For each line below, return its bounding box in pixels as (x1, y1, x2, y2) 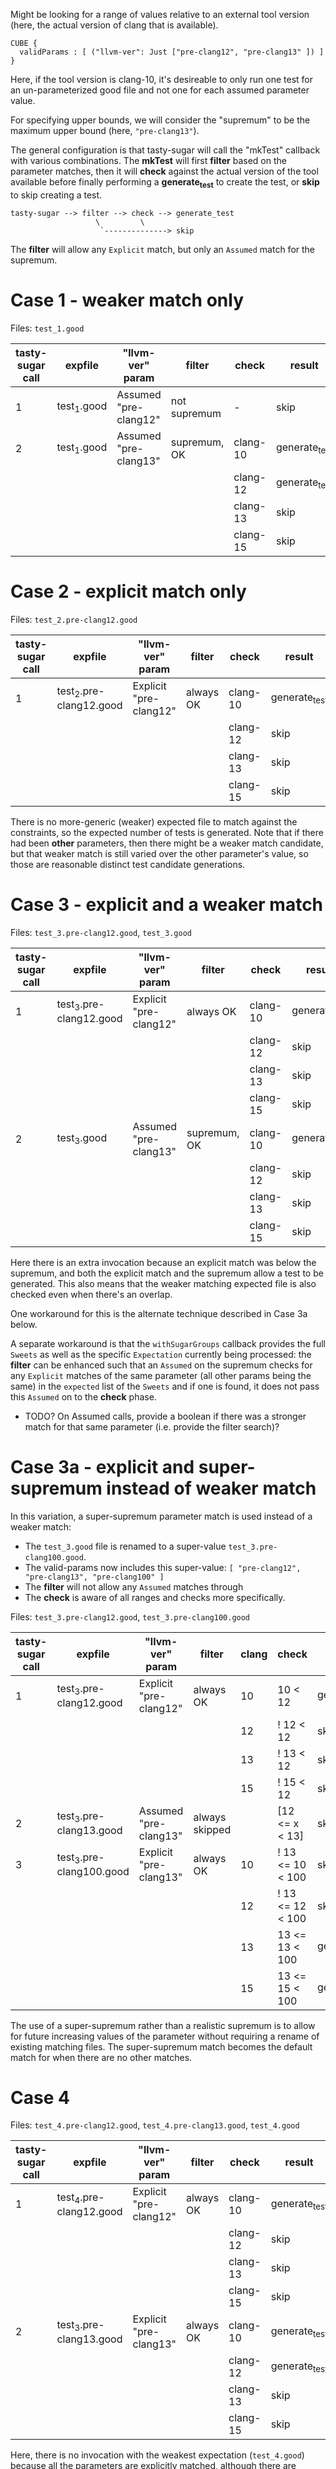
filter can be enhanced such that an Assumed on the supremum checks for (10, 1359, 313, 1371)
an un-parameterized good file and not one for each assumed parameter (10, 84, 310, 96)
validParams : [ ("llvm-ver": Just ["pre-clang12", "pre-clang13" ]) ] (19, 47, 325, 57)
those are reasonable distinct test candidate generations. (10, 858, 246, 870)
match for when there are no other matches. (10, 2051, 193, 2063)
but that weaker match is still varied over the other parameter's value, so (10, 847, 309, 859)
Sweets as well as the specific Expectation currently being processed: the (10, 1348, 312, 1360)
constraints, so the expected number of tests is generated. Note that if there (10, 826, 324, 838)
